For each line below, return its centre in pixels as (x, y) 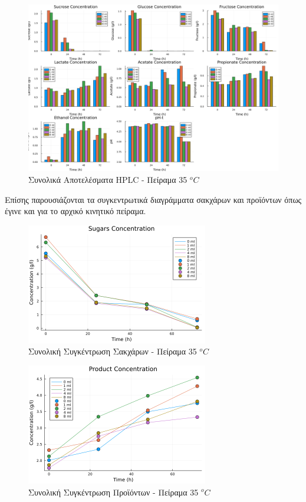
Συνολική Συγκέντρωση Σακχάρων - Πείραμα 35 (113, 351)
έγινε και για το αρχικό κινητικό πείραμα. (75, 211)
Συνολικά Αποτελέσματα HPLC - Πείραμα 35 (108, 179)
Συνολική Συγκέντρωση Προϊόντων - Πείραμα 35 (113, 492)
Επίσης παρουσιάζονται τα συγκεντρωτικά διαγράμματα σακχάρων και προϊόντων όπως (153, 199)
